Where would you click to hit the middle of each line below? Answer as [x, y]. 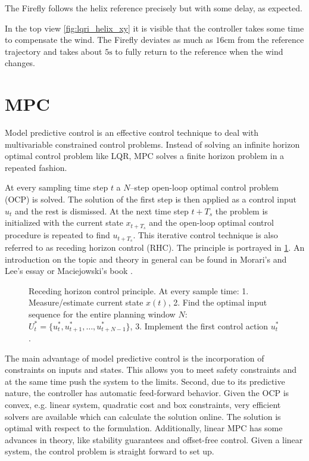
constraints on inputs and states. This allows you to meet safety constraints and [151, 370]
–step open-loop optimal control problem [204, 187]
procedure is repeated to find [57, 235]
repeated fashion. [36, 167]
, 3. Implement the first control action [199, 325]
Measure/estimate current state [86, 302]
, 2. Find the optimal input [218, 302]
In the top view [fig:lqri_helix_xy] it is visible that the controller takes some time [154, 28]
